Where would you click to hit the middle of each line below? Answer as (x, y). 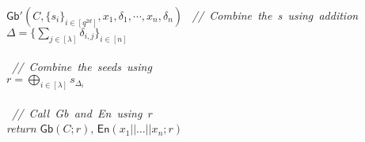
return (21, 128)
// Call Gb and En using (77, 112)
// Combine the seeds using (82, 67)
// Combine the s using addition (275, 15)
